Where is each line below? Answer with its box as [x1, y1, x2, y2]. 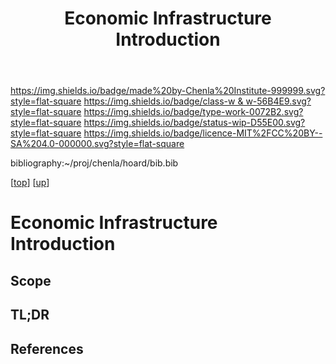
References [10, 340, 84, 357]
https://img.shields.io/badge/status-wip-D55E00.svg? [83, 117, 306, 129]
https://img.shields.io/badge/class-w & [83, 95, 244, 107]
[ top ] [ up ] [10, 177, 50, 189]
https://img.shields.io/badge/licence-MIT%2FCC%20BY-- [83, 127, 323, 139]
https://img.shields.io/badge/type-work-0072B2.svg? [83, 106, 304, 118]
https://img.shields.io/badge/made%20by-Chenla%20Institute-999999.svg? [10, 85, 326, 97]
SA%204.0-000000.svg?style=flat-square [10, 138, 185, 150]
